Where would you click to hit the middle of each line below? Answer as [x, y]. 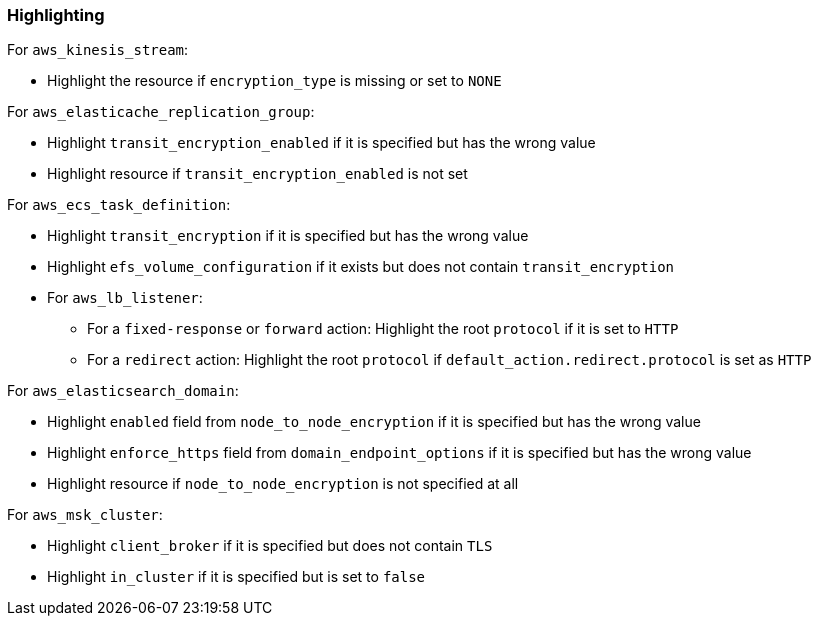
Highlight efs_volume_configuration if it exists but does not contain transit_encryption [361, 267]
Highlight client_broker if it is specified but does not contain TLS [270, 546]
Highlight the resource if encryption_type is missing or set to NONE [274, 81]
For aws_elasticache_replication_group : [161, 112]
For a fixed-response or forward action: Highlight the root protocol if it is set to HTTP [383, 329]
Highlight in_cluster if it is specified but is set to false [236, 577]
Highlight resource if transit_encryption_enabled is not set [257, 174]
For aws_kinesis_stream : [98, 50]
